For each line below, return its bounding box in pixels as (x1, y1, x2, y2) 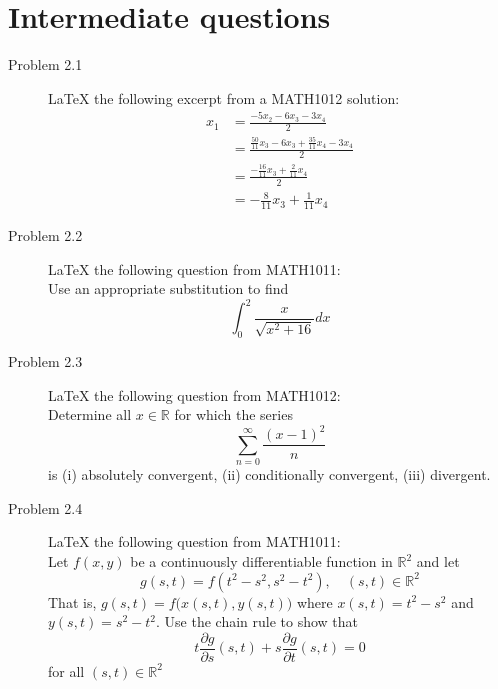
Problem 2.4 (8, 497, 83, 518)
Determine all (48, 404, 132, 425)
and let (416, 551, 460, 572)
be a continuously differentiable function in (130, 551, 393, 572)
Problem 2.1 (8, 54, 83, 75)
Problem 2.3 (8, 351, 83, 372)
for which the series (174, 404, 293, 425)
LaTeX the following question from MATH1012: (48, 384, 341, 405)
